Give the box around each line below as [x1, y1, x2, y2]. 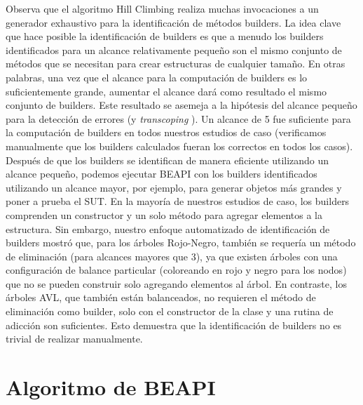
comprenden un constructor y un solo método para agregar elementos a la [6, 207, 322, 222]
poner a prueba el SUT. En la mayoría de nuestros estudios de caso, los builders [6, 194, 350, 208]
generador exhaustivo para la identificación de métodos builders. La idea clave [6, 15, 341, 29]
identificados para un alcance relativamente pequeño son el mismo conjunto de [6, 42, 342, 57]
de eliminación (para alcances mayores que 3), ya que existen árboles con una [6, 248, 338, 263]
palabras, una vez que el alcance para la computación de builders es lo [6, 69, 308, 84]
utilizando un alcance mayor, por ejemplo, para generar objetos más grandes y [6, 180, 342, 194]
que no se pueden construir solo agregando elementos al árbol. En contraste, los [6, 276, 347, 291]
